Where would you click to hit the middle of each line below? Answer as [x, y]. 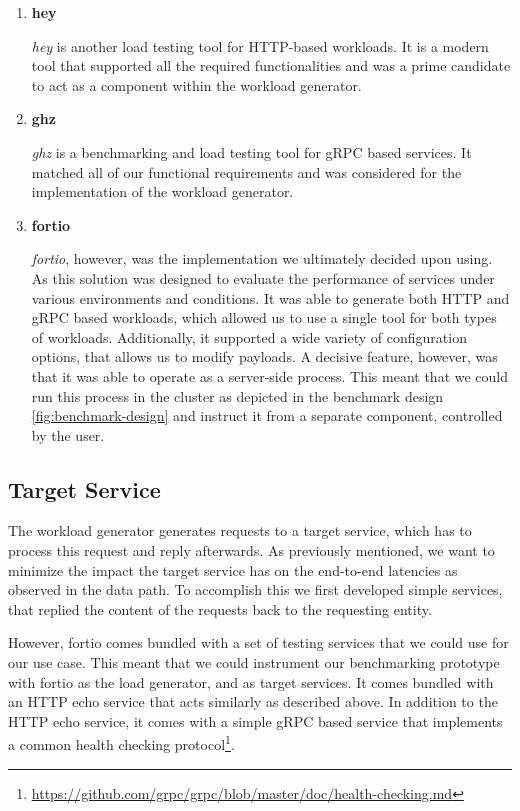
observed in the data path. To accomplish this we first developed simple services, [255, 589]
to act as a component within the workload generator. [196, 84]
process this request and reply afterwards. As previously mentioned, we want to [251, 550]
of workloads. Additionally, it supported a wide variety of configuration [249, 336]
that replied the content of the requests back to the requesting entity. [220, 608]
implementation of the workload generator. [162, 191]
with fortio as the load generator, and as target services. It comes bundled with [251, 681]
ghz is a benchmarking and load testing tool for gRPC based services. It [251, 151]
